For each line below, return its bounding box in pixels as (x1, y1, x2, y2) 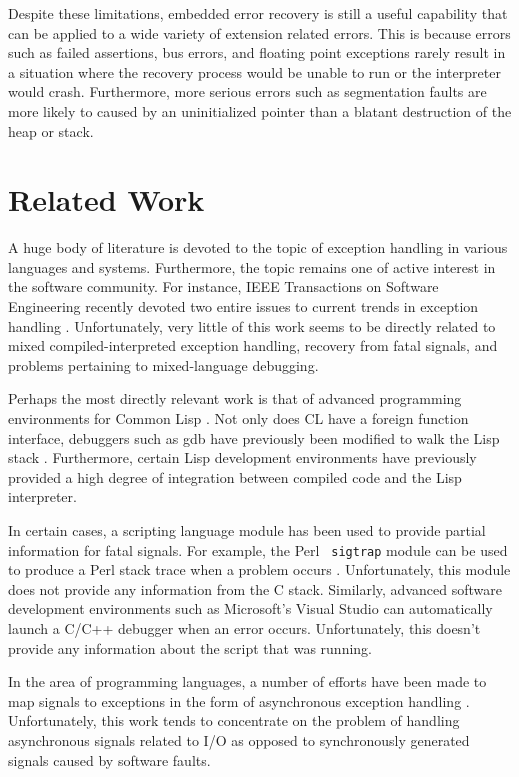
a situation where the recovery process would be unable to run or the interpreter (8, 61, 501, 82)
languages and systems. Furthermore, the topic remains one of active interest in (8, 256, 496, 277)
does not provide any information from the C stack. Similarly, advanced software (8, 578, 502, 599)
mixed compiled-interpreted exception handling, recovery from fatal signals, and (8, 335, 498, 356)
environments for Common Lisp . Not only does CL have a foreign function (8, 408, 469, 429)
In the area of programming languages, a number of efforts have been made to (8, 671, 487, 692)
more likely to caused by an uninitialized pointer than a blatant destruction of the (8, 100, 512, 121)
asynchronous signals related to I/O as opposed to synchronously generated (8, 730, 470, 750)
